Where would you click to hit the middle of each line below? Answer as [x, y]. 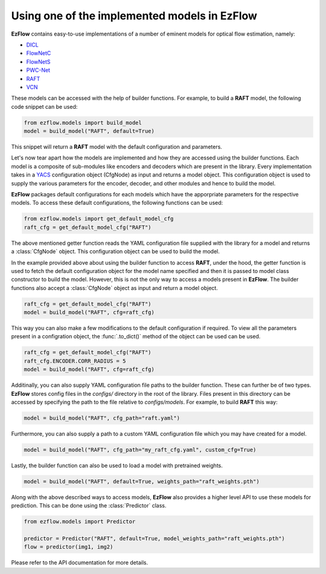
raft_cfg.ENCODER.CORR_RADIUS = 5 [75, 361]
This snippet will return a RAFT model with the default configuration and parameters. [117, 147]
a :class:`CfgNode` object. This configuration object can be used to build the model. [115, 251]
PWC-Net [38, 70]
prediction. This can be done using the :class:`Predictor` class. [89, 506]
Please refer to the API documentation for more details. [79, 563]
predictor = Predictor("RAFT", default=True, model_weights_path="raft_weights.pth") [154, 539]
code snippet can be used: [44, 106]
